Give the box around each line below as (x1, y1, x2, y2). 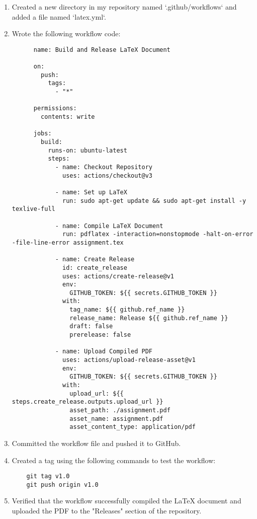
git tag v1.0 (26, 473, 70, 480)
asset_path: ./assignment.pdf (69, 407, 170, 414)
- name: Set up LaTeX (55, 188, 127, 196)
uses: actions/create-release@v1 (62, 272, 174, 280)
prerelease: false (69, 331, 131, 339)
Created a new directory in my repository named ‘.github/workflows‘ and (12, 2, 237, 12)
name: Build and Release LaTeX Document (33, 46, 170, 53)
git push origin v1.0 (26, 481, 99, 488)
